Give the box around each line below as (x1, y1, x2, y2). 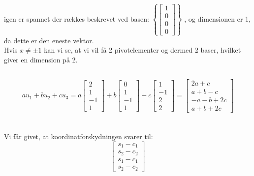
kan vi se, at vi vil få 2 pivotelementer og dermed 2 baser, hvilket (44, 45, 241, 55)
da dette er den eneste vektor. (4, 35, 94, 45)
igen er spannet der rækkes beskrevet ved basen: (4, 13, 149, 24)
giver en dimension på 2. (4, 54, 78, 64)
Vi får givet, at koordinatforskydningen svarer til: (4, 131, 153, 142)
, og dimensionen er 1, (184, 13, 251, 24)
